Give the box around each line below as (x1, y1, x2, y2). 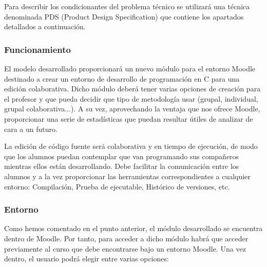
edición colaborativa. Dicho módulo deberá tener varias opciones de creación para (4, 83, 261, 94)
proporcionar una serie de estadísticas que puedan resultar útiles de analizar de (4, 113, 253, 124)
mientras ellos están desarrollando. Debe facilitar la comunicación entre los (4, 161, 239, 171)
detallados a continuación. (4, 21, 86, 32)
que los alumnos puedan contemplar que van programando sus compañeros (4, 150, 239, 161)
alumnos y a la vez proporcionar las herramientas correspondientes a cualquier (4, 170, 251, 181)
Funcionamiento (4, 43, 71, 55)
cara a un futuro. (4, 123, 58, 134)
